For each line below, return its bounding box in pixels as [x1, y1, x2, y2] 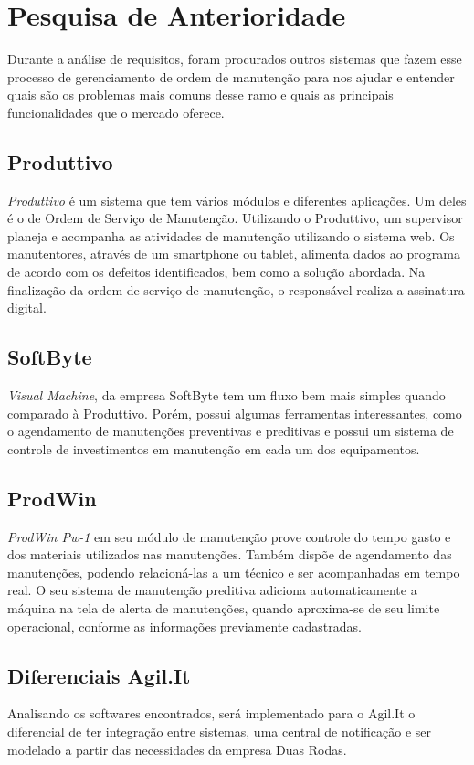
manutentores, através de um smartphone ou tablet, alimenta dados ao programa [7, 244, 460, 263]
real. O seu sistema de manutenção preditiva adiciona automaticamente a [7, 580, 417, 600]
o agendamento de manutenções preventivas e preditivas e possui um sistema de [7, 421, 454, 441]
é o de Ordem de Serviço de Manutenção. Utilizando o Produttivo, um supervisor [7, 208, 463, 228]
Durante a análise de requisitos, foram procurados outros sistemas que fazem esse [7, 49, 462, 69]
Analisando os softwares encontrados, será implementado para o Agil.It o [7, 704, 416, 723]
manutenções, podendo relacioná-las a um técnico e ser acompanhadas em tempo [7, 562, 460, 581]
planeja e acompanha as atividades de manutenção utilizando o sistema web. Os [7, 226, 455, 245]
